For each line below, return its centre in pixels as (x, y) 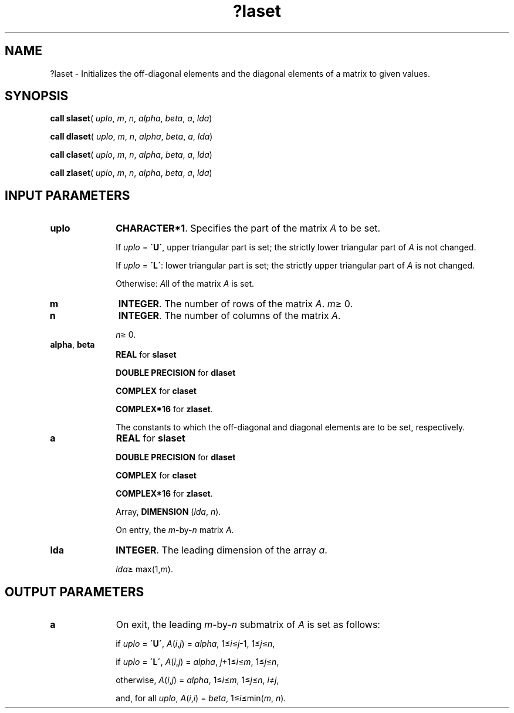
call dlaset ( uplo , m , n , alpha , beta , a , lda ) (131, 137)
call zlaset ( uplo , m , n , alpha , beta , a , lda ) (131, 173)
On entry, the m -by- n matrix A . (175, 530)
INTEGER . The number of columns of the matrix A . (229, 316)
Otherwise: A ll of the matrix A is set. (185, 284)
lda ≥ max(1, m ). (144, 569)
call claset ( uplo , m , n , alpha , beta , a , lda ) (131, 155)
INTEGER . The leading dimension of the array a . (222, 550)
